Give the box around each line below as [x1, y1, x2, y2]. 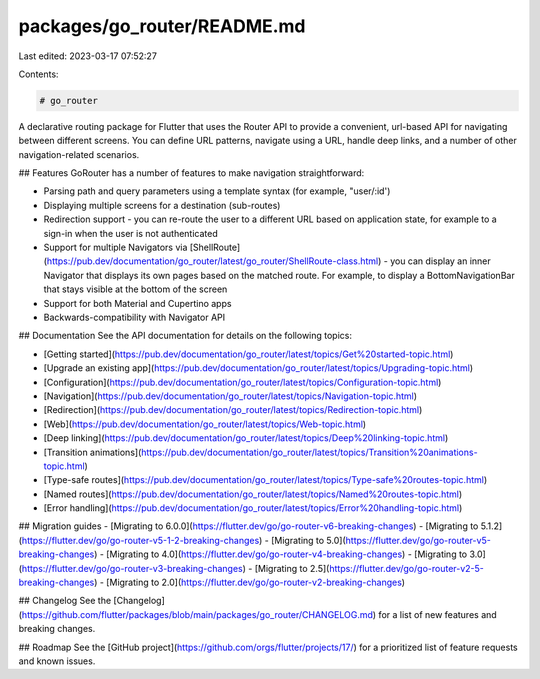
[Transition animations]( [43, 446, 142, 458]
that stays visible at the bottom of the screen [43, 283, 228, 295]
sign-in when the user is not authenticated [43, 227, 219, 239]
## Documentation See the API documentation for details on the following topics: [18, 330, 352, 342]
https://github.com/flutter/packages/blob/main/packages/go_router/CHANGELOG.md [21, 608, 374, 620]
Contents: [18, 68, 59, 80]
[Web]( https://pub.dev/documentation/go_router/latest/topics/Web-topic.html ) [43, 418, 367, 430]
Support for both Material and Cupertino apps [43, 297, 232, 309]
